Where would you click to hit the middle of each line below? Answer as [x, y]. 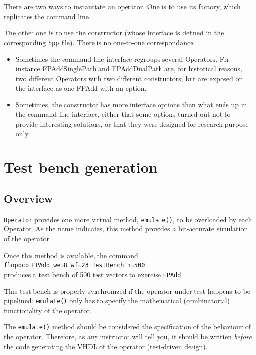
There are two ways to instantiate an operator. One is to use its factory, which [122, 6]
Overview [29, 198]
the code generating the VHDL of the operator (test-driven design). [106, 346]
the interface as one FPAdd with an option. [81, 88]
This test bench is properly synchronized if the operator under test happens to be [127, 291]
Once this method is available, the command [71, 255]
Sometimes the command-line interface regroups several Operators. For [123, 59]
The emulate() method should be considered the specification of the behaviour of [128, 327]
